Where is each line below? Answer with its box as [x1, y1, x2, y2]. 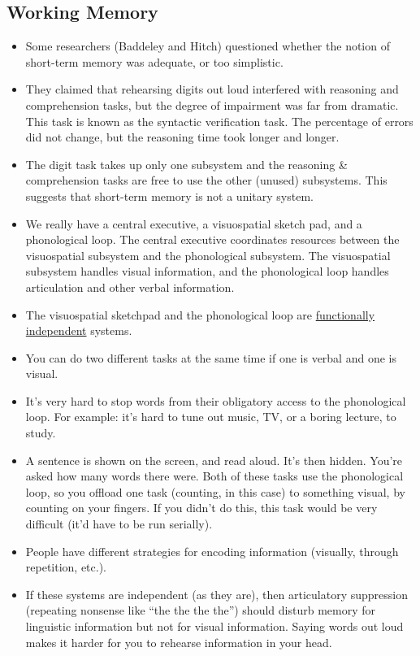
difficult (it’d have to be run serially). [25, 515, 213, 532]
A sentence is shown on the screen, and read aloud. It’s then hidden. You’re [25, 451, 403, 468]
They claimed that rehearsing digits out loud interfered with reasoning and [25, 80, 399, 98]
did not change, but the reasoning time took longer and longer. [25, 128, 340, 146]
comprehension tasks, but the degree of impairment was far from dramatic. [25, 96, 399, 113]
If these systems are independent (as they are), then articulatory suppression [25, 585, 408, 602]
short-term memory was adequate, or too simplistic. [25, 53, 284, 70]
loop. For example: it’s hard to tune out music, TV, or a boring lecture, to [25, 408, 396, 425]
